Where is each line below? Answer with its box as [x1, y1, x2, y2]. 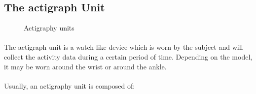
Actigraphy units [24, 23, 74, 33]
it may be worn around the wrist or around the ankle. [4, 61, 167, 71]
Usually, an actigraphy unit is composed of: [4, 80, 135, 91]
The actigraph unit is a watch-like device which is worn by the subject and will [4, 42, 243, 52]
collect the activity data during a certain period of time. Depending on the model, [4, 51, 253, 62]
